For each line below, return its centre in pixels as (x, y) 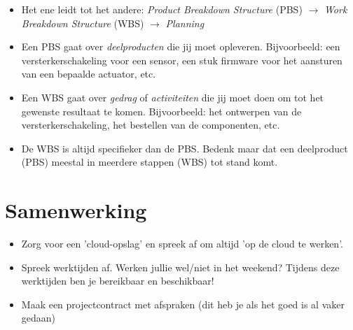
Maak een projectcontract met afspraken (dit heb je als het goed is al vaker (183, 304)
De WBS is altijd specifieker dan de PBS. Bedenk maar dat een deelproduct (185, 148)
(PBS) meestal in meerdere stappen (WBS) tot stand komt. (150, 162)
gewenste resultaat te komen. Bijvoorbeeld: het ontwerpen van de (161, 111)
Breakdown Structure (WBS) (83, 23)
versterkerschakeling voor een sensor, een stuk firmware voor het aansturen (182, 60)
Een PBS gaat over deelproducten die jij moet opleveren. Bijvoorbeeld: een (181, 46)
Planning (185, 23)
